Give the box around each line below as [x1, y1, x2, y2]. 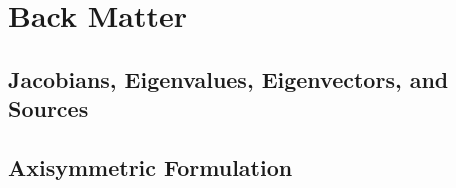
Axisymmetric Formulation [8, 151, 293, 182]
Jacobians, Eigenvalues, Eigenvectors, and [8, 63, 449, 94]
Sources [8, 93, 89, 124]
